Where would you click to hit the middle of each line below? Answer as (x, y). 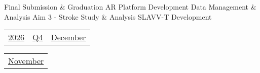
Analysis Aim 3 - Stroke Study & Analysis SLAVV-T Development (108, 16)
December (68, 37)
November (26, 61)
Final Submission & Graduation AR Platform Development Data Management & (130, 7)
